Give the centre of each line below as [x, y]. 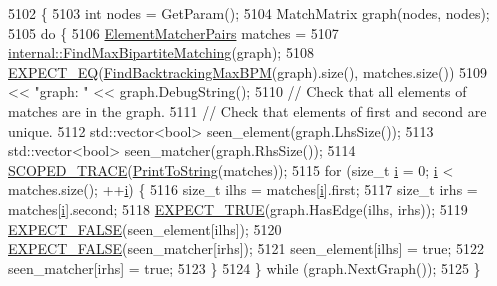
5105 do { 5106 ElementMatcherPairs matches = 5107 [173, 32]
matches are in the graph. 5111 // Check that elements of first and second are [247, 110]
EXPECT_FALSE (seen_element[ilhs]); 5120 [145, 228]
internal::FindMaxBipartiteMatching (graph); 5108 [161, 52]
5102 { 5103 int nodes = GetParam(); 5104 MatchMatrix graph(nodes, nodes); [249, 13]
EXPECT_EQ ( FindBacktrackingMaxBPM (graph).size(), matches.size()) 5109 [248, 71]
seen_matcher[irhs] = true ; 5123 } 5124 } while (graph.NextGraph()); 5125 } [244, 267]
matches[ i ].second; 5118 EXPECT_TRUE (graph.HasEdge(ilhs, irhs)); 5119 [238, 208]
